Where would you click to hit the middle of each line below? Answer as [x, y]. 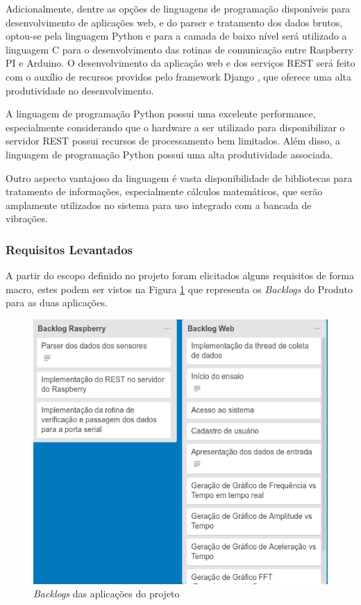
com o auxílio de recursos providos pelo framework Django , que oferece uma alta [179, 76]
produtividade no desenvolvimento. [80, 90]
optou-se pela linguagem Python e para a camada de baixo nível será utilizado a [176, 36]
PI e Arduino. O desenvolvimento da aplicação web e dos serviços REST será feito [180, 63]
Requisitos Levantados [69, 249]
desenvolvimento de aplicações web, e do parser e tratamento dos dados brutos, [174, 22]
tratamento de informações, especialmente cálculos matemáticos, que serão [164, 191]
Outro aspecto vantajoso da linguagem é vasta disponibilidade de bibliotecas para [179, 177]
